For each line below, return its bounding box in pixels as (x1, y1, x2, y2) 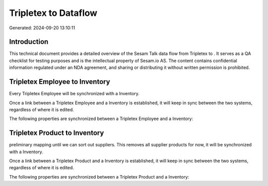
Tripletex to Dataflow (9, 7, 98, 18)
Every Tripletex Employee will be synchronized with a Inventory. (9, 91, 140, 97)
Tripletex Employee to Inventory (9, 77, 110, 86)
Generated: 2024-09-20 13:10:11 (9, 25, 75, 31)
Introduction (9, 38, 49, 46)
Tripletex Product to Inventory (9, 129, 104, 137)
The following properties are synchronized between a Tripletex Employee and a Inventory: (9, 116, 194, 122)
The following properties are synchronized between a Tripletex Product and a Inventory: (9, 174, 190, 180)
